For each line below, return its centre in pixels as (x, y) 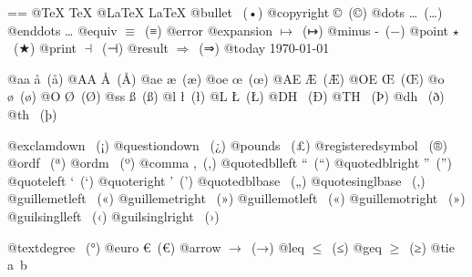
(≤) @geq (357, 246)
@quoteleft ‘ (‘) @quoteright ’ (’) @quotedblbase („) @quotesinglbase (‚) (216, 180)
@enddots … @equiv (62, 30)
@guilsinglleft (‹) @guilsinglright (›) (113, 215)
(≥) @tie (432, 246)
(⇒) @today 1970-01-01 (264, 48)
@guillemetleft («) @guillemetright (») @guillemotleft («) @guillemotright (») (236, 198)
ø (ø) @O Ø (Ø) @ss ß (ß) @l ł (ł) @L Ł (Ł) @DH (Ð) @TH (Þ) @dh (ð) (226, 96)
